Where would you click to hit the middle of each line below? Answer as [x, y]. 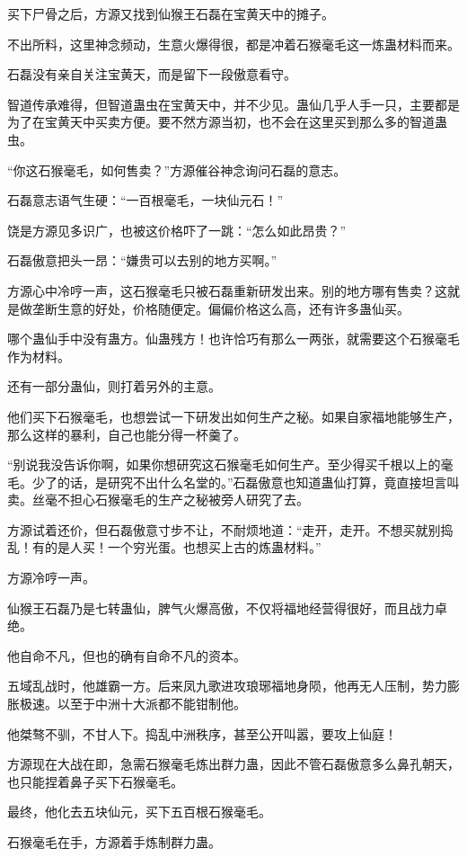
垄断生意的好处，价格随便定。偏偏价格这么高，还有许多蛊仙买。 [220, 308]
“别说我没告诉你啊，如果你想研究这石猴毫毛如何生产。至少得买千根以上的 [224, 464]
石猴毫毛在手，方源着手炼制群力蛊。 [114, 842]
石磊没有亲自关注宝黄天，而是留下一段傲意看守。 [152, 74]
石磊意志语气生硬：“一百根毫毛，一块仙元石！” [145, 200]
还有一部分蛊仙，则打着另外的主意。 [114, 386]
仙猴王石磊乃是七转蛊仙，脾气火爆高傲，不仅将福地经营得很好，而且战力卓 [227, 607]
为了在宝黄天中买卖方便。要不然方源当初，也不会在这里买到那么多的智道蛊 [227, 122]
